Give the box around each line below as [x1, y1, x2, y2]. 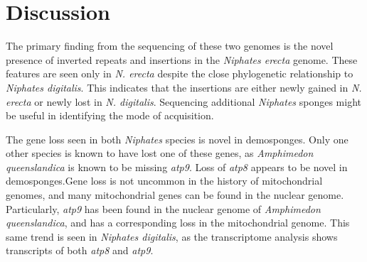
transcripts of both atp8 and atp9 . [6, 243, 154, 258]
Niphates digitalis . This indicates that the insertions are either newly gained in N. [6, 80, 362, 94]
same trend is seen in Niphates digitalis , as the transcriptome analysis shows [6, 229, 338, 244]
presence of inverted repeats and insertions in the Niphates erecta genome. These [6, 52, 358, 67]
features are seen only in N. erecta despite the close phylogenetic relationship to [6, 66, 353, 81]
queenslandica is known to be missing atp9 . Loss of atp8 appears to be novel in [6, 159, 348, 174]
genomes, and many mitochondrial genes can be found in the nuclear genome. [6, 187, 344, 202]
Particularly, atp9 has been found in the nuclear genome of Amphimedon [6, 201, 321, 216]
